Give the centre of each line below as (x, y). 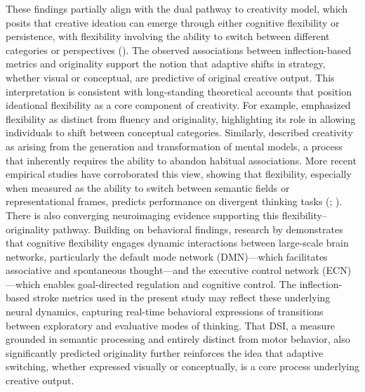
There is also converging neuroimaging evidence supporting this (142, 215)
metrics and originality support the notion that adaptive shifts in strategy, (166, 64)
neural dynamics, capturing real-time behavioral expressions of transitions (165, 312)
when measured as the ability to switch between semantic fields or (148, 187)
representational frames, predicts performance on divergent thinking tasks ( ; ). (174, 201)
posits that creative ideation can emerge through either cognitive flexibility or (173, 22)
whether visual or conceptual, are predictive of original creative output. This (170, 77)
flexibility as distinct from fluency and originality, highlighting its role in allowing (181, 118)
